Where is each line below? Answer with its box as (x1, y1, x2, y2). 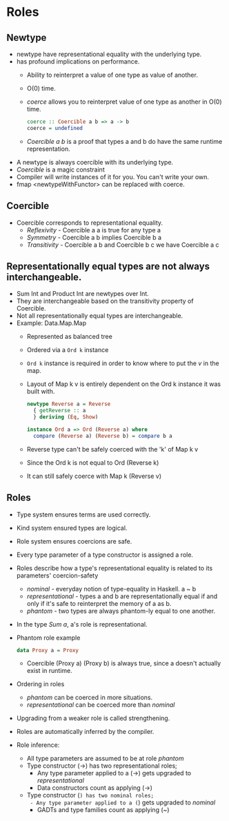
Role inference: (16, 741, 60, 749)
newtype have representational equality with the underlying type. (16, 50, 202, 58)
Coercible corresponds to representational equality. (16, 219, 163, 227)
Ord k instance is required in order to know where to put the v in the (26, 359, 219, 367)
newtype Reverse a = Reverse (26, 400, 111, 408)
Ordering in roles (16, 680, 65, 688)
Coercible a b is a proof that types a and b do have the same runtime (26, 137, 223, 145)
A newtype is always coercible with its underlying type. (16, 158, 174, 166)
